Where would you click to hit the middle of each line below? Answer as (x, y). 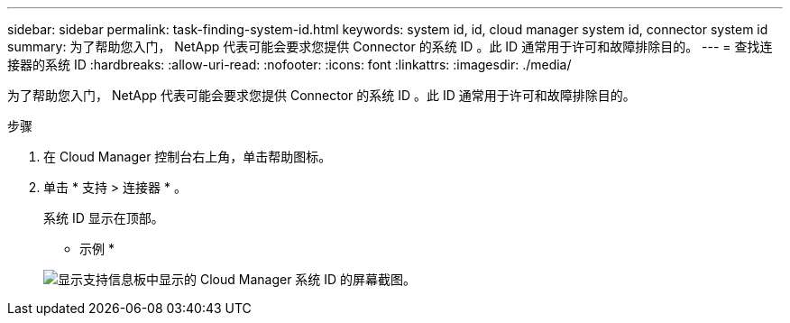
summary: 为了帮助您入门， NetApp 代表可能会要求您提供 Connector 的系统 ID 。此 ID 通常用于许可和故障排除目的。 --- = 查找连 (390, 46)
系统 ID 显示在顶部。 (104, 218)
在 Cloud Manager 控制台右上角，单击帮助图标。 (188, 157)
